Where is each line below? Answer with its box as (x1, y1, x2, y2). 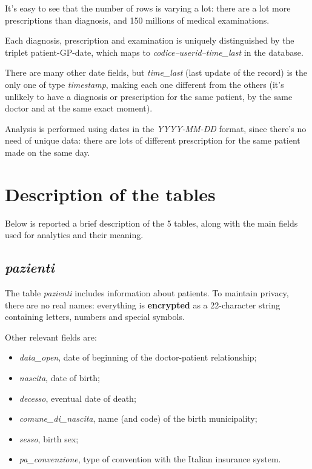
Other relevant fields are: (5, 330, 97, 343)
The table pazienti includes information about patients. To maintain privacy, (5, 287, 289, 299)
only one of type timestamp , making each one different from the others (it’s (5, 78, 284, 90)
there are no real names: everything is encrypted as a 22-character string (5, 298, 280, 311)
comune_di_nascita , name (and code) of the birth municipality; (19, 412, 257, 425)
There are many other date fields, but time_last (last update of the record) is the (5, 66, 307, 79)
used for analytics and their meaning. (5, 228, 144, 241)
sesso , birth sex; (19, 432, 79, 445)
